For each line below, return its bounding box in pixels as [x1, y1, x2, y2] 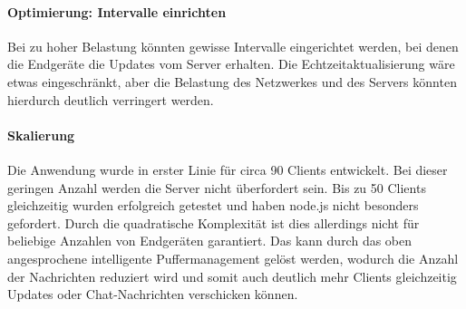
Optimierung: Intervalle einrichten [7, 2, 227, 21]
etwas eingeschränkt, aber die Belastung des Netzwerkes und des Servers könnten [7, 72, 457, 91]
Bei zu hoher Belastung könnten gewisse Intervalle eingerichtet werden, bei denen [7, 36, 459, 55]
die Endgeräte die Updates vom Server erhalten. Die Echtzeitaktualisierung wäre [7, 54, 455, 73]
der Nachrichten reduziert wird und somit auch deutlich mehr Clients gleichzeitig [7, 266, 457, 285]
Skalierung [7, 125, 75, 144]
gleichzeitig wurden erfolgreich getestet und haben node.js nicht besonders [7, 196, 419, 215]
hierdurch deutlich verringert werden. [7, 90, 214, 109]
